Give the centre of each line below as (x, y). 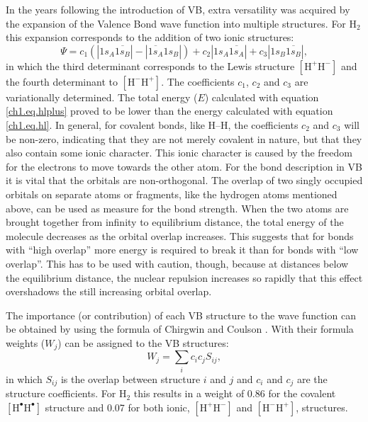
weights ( (26, 342)
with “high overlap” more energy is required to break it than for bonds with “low (182, 250)
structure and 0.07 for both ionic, (117, 407)
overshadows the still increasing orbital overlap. (109, 291)
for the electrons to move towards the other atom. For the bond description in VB (184, 166)
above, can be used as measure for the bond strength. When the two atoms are (177, 208)
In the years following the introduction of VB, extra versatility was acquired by (178, 9)
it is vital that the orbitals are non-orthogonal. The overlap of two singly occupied (184, 180)
